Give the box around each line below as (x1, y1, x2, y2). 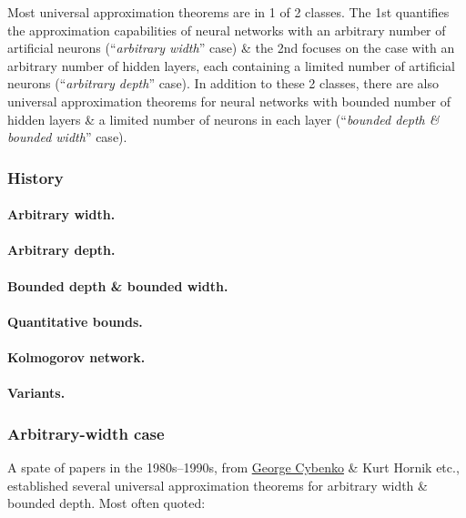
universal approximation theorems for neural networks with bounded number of (7, 91, 451, 110)
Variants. (7, 383, 66, 402)
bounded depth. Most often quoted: (7, 493, 206, 513)
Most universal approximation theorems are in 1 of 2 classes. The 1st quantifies (7, 3, 450, 21)
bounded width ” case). (7, 127, 127, 147)
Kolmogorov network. (7, 347, 146, 366)
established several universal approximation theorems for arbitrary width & (7, 475, 428, 494)
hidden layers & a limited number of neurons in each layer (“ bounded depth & (7, 109, 440, 128)
